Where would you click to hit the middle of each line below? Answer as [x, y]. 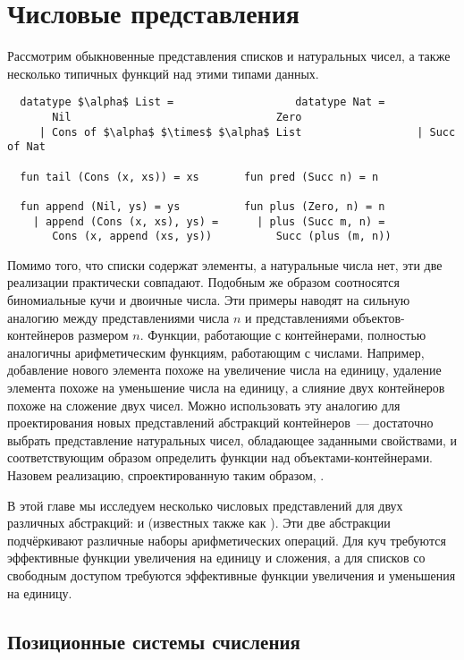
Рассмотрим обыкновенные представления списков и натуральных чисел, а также [229, 56]
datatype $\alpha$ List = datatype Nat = [202, 102]
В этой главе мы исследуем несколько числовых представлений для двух [205, 505]
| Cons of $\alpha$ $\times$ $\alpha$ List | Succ [247, 132]
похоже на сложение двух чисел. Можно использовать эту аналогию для [204, 405]
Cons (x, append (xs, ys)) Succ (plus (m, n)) [222, 237]
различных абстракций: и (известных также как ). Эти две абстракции [199, 523]
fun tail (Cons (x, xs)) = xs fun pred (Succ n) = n [199, 177]
